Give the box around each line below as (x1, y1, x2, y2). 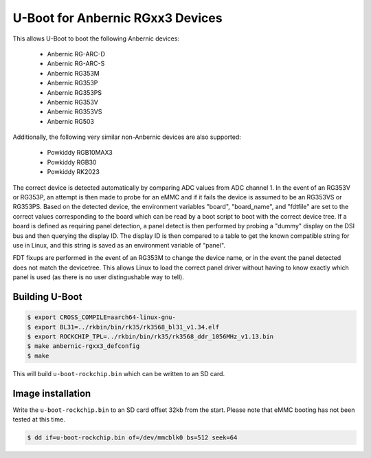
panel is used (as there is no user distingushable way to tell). (12, 273, 185, 281)
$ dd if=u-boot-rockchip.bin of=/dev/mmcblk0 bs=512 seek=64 (27, 433, 238, 441)
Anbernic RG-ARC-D (47, 50, 106, 58)
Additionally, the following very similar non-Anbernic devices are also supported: (12, 133, 242, 141)
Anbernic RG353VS (47, 107, 102, 116)
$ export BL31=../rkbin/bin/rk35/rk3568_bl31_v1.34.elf (27, 323, 220, 331)
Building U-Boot (12, 291, 82, 303)
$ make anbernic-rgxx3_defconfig (27, 342, 140, 350)
